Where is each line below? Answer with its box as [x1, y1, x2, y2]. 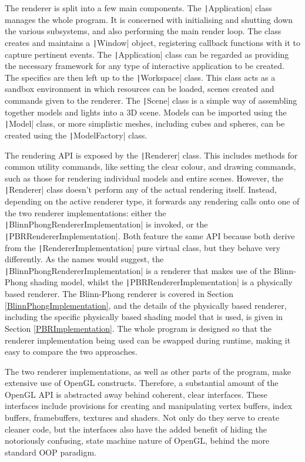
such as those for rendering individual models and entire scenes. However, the [5, 171, 284, 184]
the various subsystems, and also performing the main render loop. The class [5, 25, 281, 37]
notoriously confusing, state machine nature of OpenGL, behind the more [5, 434, 270, 447]
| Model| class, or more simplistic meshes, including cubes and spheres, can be [5, 117, 285, 130]
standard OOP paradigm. [5, 445, 96, 458]
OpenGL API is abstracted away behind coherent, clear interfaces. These [5, 388, 267, 400]
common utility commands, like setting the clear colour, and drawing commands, [5, 160, 296, 173]
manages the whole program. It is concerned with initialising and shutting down [5, 13, 293, 25]
